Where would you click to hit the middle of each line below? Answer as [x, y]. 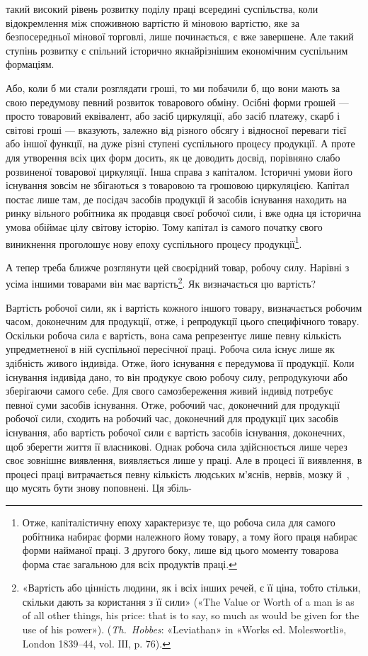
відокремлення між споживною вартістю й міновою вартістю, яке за [153, 22]
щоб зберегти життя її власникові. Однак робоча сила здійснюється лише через [177, 446]
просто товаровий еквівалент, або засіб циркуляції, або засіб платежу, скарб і [173, 116]
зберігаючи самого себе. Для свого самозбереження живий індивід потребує [169, 391]
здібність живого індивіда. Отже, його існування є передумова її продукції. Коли [180, 362]
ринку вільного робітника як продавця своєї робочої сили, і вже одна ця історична [184, 213]
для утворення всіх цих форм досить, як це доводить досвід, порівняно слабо [173, 157]
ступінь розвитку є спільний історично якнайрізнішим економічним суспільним [177, 50]
